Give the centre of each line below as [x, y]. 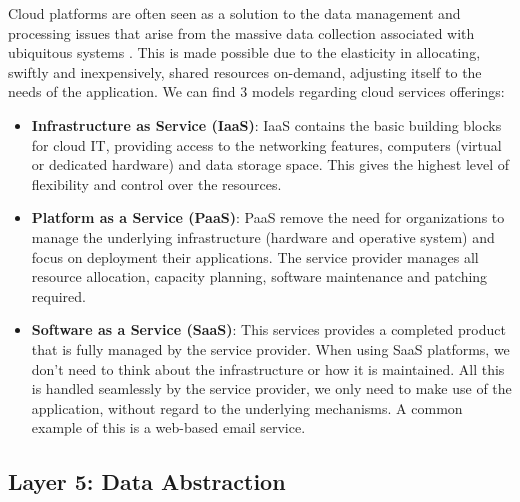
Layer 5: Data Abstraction [147, 481]
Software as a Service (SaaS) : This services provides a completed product [268, 329]
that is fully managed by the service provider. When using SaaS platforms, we [270, 348]
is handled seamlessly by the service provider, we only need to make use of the [271, 388]
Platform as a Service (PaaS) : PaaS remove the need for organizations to [268, 217]
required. [58, 295]
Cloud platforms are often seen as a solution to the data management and [234, 13]
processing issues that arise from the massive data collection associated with [241, 32]
